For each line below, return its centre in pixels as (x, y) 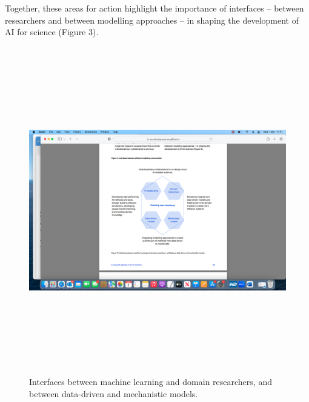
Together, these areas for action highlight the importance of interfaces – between (154, 8)
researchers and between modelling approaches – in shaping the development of (152, 20)
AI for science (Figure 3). (52, 32)
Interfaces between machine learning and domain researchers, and (151, 382)
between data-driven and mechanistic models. (114, 393)
